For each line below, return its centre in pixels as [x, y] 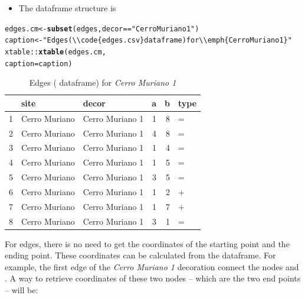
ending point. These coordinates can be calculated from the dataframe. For [140, 255]
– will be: [22, 290]
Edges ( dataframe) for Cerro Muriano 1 [103, 82]
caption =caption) [39, 64]
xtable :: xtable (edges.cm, [55, 52]
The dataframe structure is [67, 8]
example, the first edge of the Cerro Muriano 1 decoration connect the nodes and [152, 266]
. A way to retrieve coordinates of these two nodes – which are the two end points [153, 278]
